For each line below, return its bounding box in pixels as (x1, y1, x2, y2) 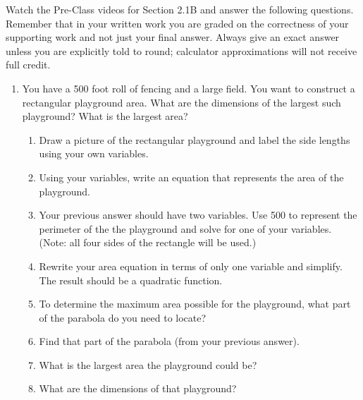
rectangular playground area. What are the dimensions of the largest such (22, 95, 341, 109)
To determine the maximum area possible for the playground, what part (39, 296, 351, 311)
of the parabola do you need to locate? (39, 310, 207, 325)
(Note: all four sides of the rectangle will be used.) (39, 235, 257, 250)
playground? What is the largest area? (22, 109, 188, 123)
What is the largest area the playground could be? (39, 357, 257, 372)
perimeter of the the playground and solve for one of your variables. (39, 221, 332, 236)
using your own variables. (39, 146, 149, 161)
